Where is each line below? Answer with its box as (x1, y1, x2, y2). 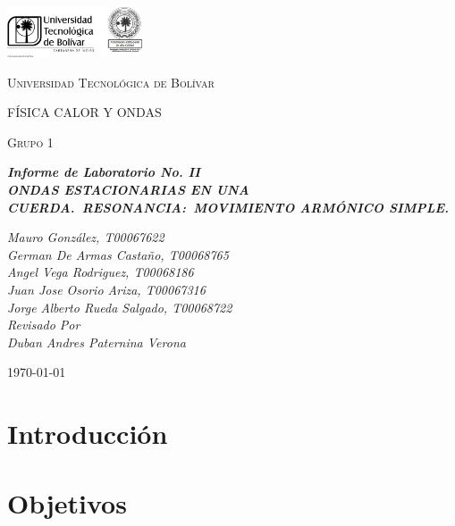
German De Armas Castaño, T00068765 (7, 245, 229, 263)
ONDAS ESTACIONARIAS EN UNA (7, 180, 249, 198)
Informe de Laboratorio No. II (7, 163, 200, 181)
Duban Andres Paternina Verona (7, 332, 186, 351)
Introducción (7, 415, 168, 452)
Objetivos (7, 485, 127, 522)
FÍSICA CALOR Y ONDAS (7, 103, 162, 121)
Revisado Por (7, 315, 80, 334)
